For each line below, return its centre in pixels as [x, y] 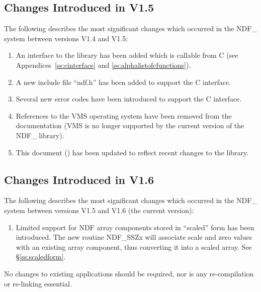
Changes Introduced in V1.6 [79, 179]
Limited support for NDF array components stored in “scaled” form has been [135, 227]
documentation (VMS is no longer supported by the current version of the [130, 125]
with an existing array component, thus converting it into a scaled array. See [134, 247]
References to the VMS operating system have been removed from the [124, 115]
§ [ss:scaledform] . [41, 257]
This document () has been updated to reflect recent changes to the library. [132, 152]
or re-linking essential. [38, 283]
